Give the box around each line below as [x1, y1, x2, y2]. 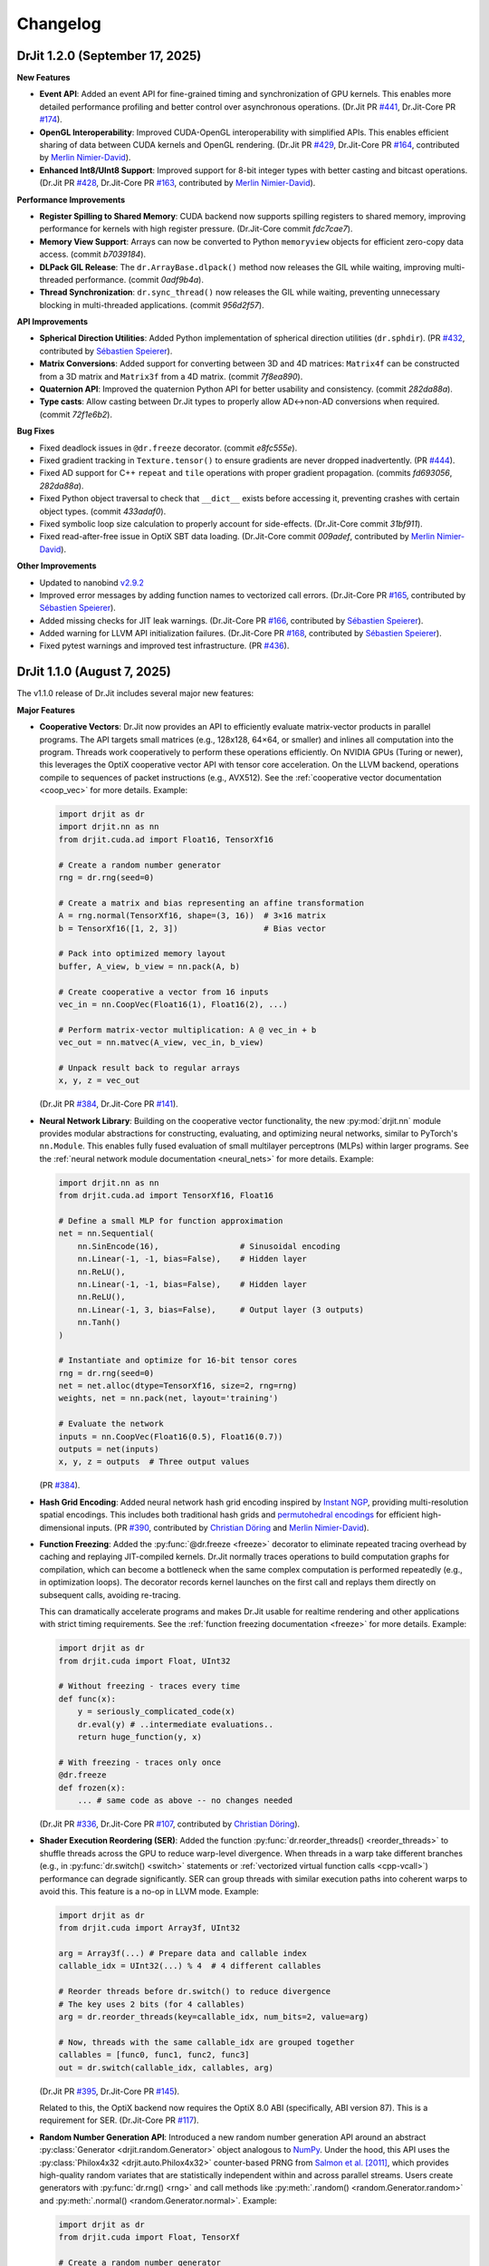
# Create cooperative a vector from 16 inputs [58, 986, 269, 997]
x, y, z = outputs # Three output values [58, 1457, 250, 1467]
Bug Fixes [16, 426, 55, 437]
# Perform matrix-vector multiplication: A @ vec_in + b [58, 1024, 317, 1035]
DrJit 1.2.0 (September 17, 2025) [16, 48, 202, 63]
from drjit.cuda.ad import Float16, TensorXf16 [58, 834, 273, 845]
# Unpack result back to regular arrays [58, 1062, 240, 1073]
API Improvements [16, 316, 89, 327]
